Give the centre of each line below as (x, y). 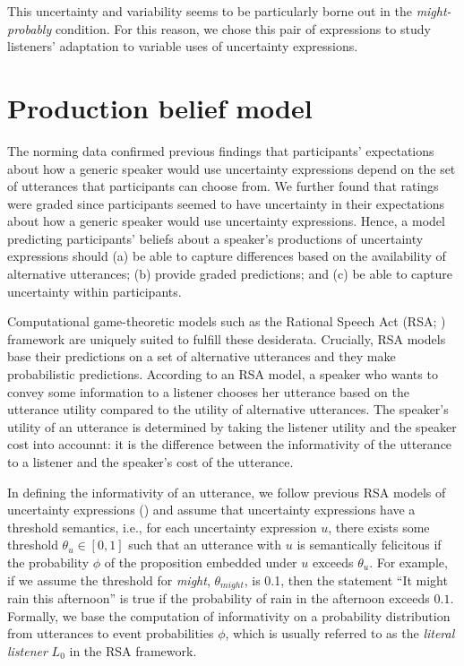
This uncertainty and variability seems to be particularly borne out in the (210, 11)
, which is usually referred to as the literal (340, 633)
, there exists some (379, 527)
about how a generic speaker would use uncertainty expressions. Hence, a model (226, 221)
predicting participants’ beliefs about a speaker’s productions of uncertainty (215, 238)
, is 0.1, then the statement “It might (346, 580)
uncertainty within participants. (95, 291)
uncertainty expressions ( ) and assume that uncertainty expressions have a (211, 510)
